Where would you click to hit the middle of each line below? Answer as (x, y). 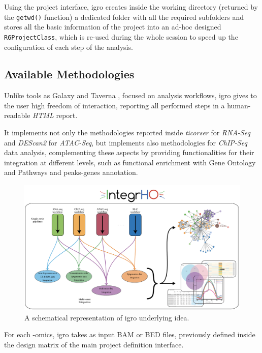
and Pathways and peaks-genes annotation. (71, 172)
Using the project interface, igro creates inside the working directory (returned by (131, 7)
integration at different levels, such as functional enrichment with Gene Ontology (130, 162)
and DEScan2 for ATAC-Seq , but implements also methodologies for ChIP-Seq (126, 142)
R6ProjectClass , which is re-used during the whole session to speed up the (121, 36)
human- (239, 105)
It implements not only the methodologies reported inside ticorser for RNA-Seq (127, 133)
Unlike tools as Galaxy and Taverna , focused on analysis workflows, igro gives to (130, 95)
